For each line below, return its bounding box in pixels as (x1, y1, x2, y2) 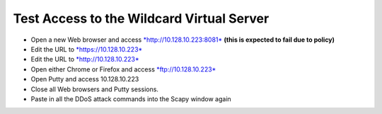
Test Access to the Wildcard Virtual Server (13, 11, 270, 26)
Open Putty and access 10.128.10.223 (30, 75, 139, 84)
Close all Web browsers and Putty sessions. (30, 85, 159, 93)
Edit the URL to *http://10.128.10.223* (30, 55, 139, 64)
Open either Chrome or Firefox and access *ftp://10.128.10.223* (30, 64, 216, 74)
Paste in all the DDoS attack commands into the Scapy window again (30, 94, 231, 103)
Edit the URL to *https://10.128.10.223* (30, 45, 143, 53)
